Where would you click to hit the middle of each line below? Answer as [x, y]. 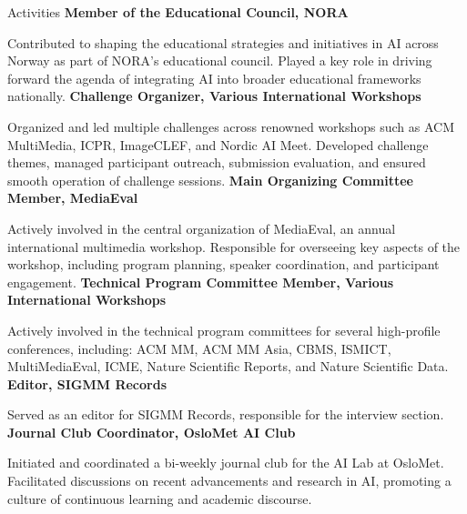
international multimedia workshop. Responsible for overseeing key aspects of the [234, 246]
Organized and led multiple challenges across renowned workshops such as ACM [231, 126]
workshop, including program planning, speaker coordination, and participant [223, 264]
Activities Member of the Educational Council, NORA [178, 12]
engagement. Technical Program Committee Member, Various [201, 282]
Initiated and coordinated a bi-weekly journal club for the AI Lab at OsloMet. [226, 463]
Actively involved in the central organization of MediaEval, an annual [202, 228]
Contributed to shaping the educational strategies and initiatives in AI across [223, 42]
